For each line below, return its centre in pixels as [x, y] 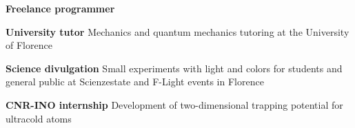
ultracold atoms [39, 118]
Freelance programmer [60, 8]
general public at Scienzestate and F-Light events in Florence [135, 82]
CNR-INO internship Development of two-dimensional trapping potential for [174, 104]
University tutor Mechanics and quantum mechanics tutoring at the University [177, 31]
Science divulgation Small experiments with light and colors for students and [174, 68]
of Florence [29, 45]
